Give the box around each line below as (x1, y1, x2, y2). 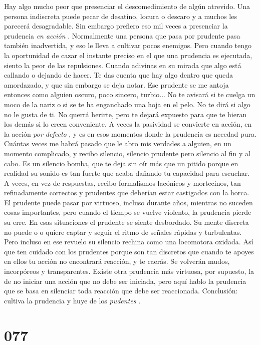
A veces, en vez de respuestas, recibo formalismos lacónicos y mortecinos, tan (4, 177, 241, 188)
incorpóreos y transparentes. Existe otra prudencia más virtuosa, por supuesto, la (4, 266, 254, 276)
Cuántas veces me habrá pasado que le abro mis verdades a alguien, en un (4, 138, 231, 149)
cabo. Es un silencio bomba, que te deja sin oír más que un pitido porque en (4, 158, 238, 168)
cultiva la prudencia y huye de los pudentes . (4, 295, 141, 305)
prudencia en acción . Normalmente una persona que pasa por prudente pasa (4, 30, 240, 41)
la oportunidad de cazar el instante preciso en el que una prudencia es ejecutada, (4, 50, 252, 60)
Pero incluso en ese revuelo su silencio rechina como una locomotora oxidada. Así (4, 236, 253, 247)
